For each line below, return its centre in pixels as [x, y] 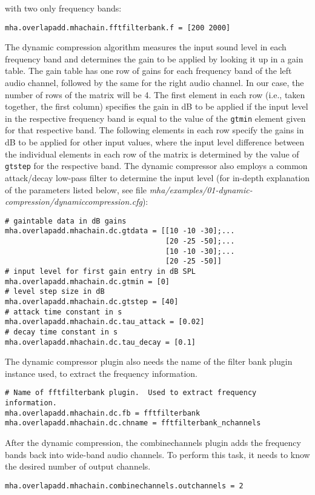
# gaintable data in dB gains [66, 221]
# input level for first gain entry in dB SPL [100, 271]
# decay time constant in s [61, 332]
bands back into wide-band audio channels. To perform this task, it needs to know [157, 454]
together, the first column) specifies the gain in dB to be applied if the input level [157, 106]
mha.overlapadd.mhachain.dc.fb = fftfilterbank [103, 413]
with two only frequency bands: [63, 8]
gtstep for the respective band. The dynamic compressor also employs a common [156, 166]
